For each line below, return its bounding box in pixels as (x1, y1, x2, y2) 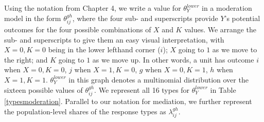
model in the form (4, 12, 61, 23)
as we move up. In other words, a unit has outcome (92, 54, 254, 65)
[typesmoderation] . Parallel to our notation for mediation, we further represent (4, 96, 252, 106)
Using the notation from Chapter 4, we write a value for (4, 3, 181, 13)
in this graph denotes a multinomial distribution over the (68, 74, 249, 85)
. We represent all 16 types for (94, 84, 190, 95)
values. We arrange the (184, 24, 256, 35)
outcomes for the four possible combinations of (4, 24, 151, 35)
